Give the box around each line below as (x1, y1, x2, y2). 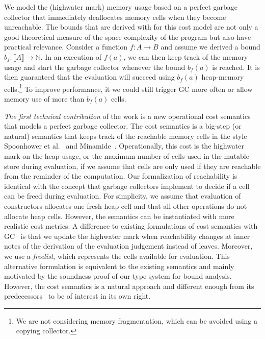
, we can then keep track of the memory (123, 51, 248, 62)
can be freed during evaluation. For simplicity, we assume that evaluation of (4, 190, 241, 201)
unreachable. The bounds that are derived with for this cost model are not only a (4, 21, 258, 32)
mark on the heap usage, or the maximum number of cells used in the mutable (4, 150, 249, 161)
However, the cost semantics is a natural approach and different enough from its (4, 280, 254, 291)
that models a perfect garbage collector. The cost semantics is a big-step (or (4, 120, 242, 131)
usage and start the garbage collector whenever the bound (4, 61, 185, 72)
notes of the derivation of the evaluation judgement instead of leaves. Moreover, (4, 240, 253, 251)
